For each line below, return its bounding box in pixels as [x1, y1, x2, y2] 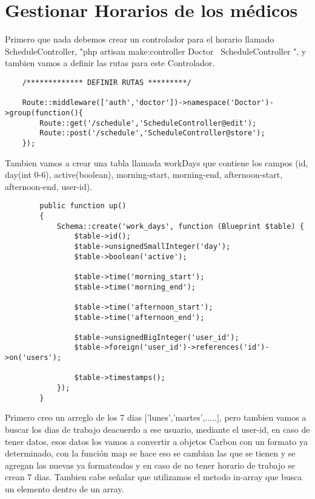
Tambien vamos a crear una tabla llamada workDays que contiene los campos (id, [5, 156, 308, 169]
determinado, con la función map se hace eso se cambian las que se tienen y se [5, 447, 296, 460]
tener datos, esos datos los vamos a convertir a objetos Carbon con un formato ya [5, 435, 308, 447]
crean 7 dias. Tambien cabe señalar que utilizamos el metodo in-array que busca [5, 470, 302, 483]
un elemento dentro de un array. [5, 482, 124, 495]
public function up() [39, 202, 127, 211]
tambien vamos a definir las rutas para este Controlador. [5, 56, 215, 69]
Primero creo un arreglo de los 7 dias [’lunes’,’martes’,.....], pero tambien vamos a [5, 411, 307, 424]
